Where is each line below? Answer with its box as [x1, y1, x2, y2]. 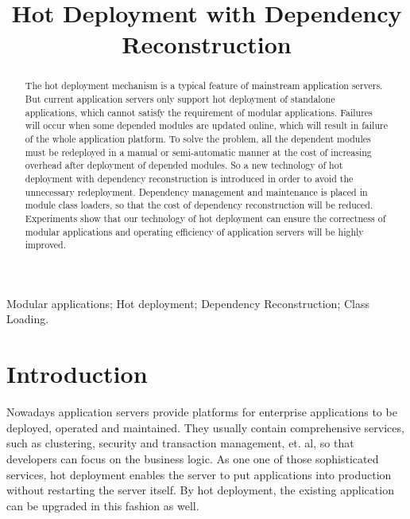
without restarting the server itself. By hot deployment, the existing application [6, 482, 394, 498]
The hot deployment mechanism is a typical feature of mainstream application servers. [25, 79, 383, 92]
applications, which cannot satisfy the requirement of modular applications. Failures [25, 105, 373, 119]
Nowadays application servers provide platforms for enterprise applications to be [6, 404, 397, 420]
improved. [25, 238, 67, 252]
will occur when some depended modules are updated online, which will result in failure [25, 119, 388, 132]
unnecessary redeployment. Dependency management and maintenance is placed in [25, 185, 368, 198]
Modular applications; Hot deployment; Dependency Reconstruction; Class [6, 295, 369, 311]
